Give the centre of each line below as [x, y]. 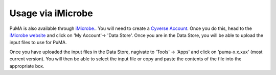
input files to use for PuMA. [38, 43]
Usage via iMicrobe [51, 13]
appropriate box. [27, 66]
